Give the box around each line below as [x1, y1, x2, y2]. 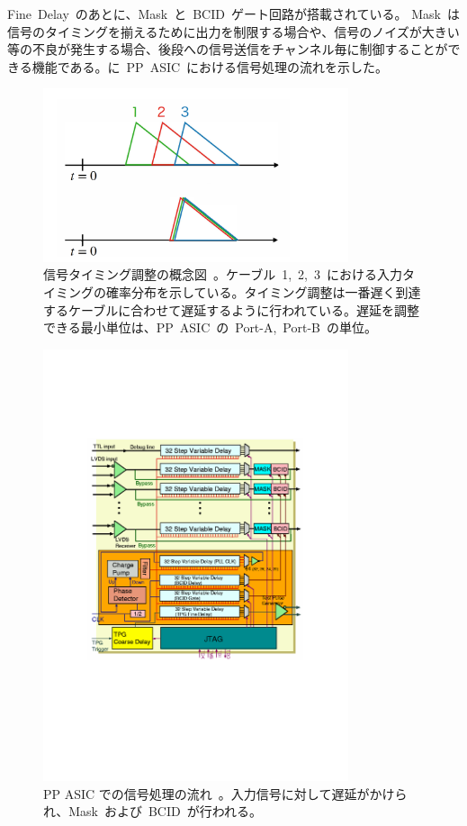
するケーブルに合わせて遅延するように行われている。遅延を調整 [43, 300, 420, 319]
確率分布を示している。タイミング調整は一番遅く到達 [105, 283, 421, 301]
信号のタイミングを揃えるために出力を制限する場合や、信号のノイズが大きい [7, 22, 460, 41]
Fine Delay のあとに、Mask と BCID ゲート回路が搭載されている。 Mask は [7, 5, 460, 23]
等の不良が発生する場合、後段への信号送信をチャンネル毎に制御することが [7, 40, 448, 59]
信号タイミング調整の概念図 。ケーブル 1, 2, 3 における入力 [43, 265, 402, 284]
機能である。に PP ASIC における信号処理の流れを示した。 [31, 57, 389, 76]
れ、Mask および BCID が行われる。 [43, 802, 262, 821]
